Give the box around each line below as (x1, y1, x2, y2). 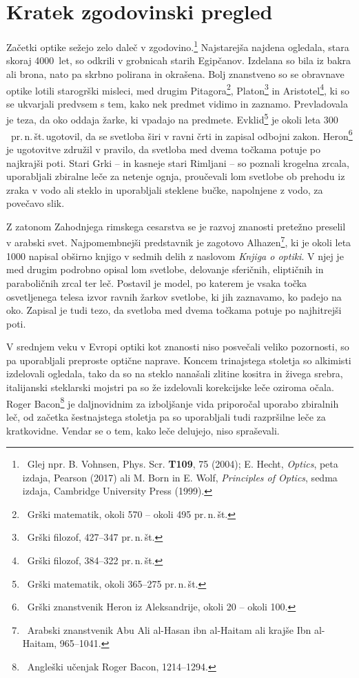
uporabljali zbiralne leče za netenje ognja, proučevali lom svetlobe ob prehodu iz (6, 169, 345, 183)
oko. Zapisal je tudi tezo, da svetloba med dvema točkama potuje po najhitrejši (6, 303, 342, 317)
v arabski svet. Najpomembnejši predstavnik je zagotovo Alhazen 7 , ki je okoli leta (6, 233, 351, 250)
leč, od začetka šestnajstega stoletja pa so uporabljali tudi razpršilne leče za (6, 409, 326, 423)
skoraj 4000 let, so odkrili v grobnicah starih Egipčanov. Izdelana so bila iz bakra (6, 53, 351, 68)
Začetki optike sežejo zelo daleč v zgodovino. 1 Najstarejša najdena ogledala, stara (6, 38, 349, 54)
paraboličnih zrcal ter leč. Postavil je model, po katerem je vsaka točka (6, 275, 307, 290)
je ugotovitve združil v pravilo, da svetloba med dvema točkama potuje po (6, 141, 320, 156)
